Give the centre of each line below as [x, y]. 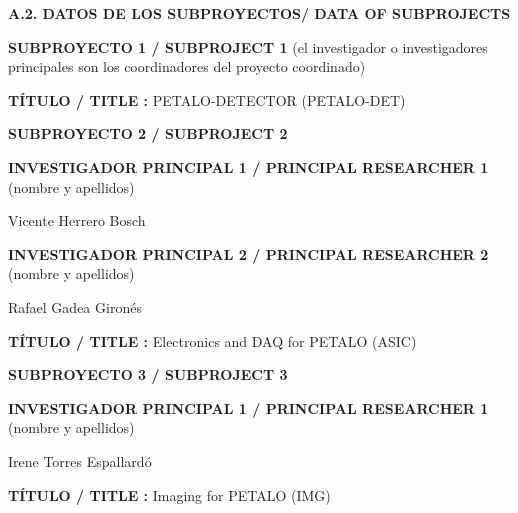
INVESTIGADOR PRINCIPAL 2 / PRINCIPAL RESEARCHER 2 [248, 253]
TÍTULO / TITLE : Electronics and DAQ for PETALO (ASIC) [212, 340]
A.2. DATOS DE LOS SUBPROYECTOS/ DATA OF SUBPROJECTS [259, 13]
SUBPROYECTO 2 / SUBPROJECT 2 [148, 133]
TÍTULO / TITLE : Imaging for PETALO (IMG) [169, 494]
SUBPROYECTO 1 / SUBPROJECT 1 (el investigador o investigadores [248, 46]
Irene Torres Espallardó [80, 460]
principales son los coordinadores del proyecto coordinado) [187, 66]
